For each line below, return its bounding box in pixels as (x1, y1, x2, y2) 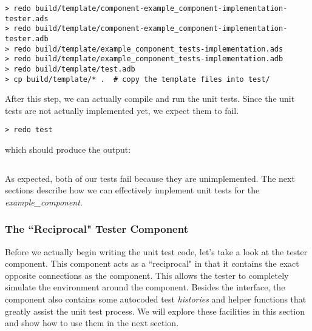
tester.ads (5, 14, 49, 23)
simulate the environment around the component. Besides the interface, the (5, 281, 285, 293)
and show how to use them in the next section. (5, 316, 179, 329)
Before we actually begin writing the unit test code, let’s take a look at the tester (5, 245, 308, 258)
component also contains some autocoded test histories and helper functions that (5, 293, 307, 306)
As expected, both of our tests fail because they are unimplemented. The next (5, 172, 295, 184)
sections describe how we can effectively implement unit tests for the (5, 184, 260, 196)
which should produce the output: (5, 143, 131, 156)
